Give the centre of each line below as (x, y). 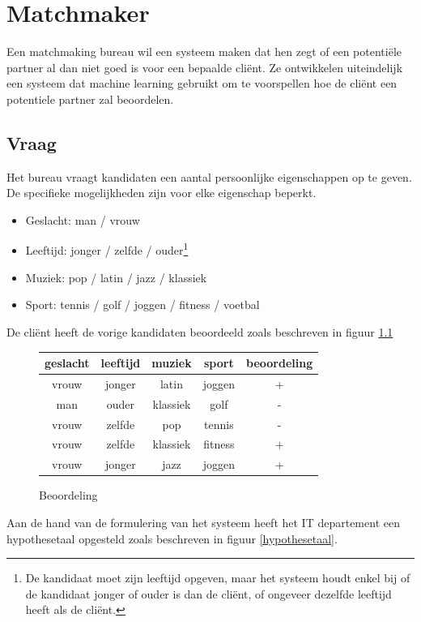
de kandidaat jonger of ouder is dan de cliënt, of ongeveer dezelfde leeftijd (208, 593)
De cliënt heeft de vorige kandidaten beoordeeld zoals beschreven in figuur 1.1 (200, 331)
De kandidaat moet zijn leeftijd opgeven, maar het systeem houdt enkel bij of (218, 578)
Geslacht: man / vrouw (83, 219)
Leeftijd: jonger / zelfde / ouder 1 (107, 249)
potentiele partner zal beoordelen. (90, 99)
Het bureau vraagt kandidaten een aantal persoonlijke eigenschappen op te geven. (209, 176)
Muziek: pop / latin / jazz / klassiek (116, 277)
